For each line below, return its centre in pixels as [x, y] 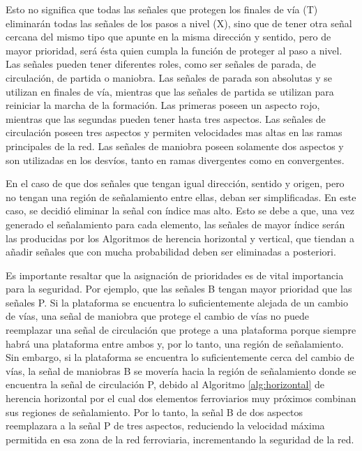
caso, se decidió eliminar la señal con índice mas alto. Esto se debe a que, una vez [180, 210]
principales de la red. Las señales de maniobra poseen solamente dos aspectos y [175, 146]
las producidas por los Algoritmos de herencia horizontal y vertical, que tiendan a [180, 238]
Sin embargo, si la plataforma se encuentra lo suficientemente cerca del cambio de [180, 357]
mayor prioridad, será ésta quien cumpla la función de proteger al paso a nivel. [174, 50]
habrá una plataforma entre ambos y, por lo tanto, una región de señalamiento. [175, 343]
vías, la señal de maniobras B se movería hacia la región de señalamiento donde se [181, 370]
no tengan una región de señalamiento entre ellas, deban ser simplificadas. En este [181, 197]
